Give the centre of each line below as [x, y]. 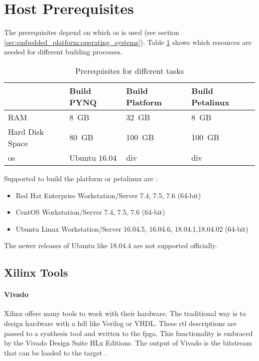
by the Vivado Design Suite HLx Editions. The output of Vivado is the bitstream [128, 343]
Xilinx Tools [36, 272]
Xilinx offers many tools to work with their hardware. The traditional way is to [125, 313]
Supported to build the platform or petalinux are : [81, 178]
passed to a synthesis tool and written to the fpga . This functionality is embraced [129, 333]
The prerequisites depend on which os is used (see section [92, 32]
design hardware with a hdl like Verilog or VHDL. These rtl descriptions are [120, 323]
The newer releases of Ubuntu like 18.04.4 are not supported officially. [111, 245]
